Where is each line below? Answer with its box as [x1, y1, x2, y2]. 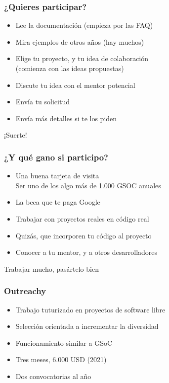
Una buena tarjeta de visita [15, 170, 99, 181]
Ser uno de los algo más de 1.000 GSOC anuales [15, 180, 161, 190]
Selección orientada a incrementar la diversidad [15, 321, 159, 331]
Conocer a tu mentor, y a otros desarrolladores [15, 247, 158, 257]
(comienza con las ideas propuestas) [15, 63, 124, 73]
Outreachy [4, 285, 46, 297]
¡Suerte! [4, 130, 27, 140]
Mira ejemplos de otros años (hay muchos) [15, 36, 144, 47]
